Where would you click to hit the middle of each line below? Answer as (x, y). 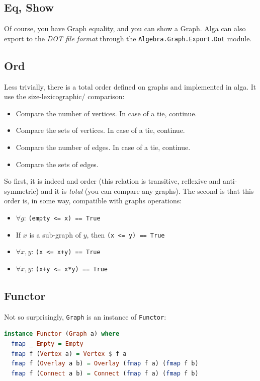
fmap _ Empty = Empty (47, 344)
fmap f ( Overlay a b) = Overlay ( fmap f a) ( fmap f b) (105, 364)
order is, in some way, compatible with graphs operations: (93, 201)
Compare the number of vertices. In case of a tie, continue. (106, 113)
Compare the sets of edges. (57, 164)
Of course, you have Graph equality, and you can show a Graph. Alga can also (125, 28)
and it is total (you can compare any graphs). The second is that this (147, 190)
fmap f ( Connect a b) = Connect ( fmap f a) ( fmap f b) (105, 373)
